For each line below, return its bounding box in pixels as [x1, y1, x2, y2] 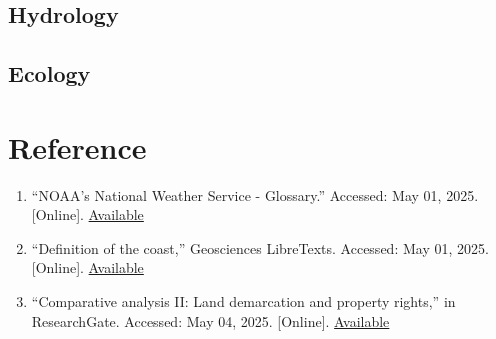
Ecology [8, 58, 91, 89]
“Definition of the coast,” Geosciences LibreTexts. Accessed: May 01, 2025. [31, 237, 489, 258]
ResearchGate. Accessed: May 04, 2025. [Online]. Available [31, 310, 390, 331]
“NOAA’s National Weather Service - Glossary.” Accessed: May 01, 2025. [31, 184, 479, 205]
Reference [8, 126, 147, 167]
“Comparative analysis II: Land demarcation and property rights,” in [31, 291, 456, 312]
